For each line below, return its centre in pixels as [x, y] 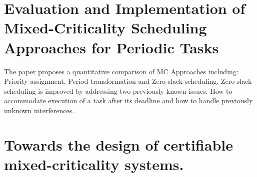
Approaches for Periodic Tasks [111, 47]
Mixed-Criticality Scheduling [105, 28]
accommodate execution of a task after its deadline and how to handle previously [128, 100]
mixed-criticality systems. [94, 164]
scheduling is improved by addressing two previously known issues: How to [118, 90]
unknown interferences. [39, 110]
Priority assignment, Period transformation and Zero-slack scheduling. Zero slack [128, 81]
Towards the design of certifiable [118, 144]
